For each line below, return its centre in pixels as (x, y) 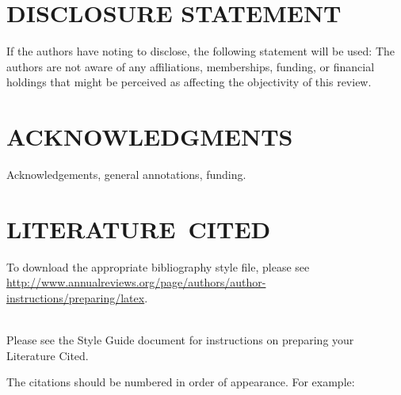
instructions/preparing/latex (76, 297)
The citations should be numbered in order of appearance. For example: (181, 382)
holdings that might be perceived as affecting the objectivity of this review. (189, 82)
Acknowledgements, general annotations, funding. (126, 175)
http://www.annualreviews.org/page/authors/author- (136, 282)
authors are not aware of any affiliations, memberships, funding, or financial (191, 66)
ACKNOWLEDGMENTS (150, 137)
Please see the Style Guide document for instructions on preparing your (180, 340)
